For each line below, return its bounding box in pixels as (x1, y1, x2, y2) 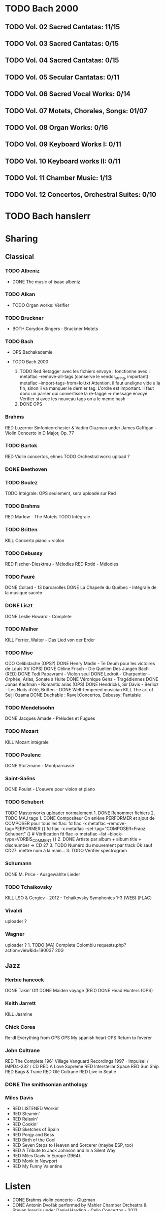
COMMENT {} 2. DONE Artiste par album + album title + (32, 836, 142, 843)
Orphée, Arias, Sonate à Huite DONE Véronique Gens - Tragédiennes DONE (5, 676, 159, 682)
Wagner (5, 931, 25, 938)
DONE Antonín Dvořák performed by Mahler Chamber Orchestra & (12, 1202, 147, 1208)
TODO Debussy (5, 549, 43, 556)
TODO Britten (5, 526, 38, 533)
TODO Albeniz (5, 267, 40, 274)
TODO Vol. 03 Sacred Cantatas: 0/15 (5, 39, 119, 47)
